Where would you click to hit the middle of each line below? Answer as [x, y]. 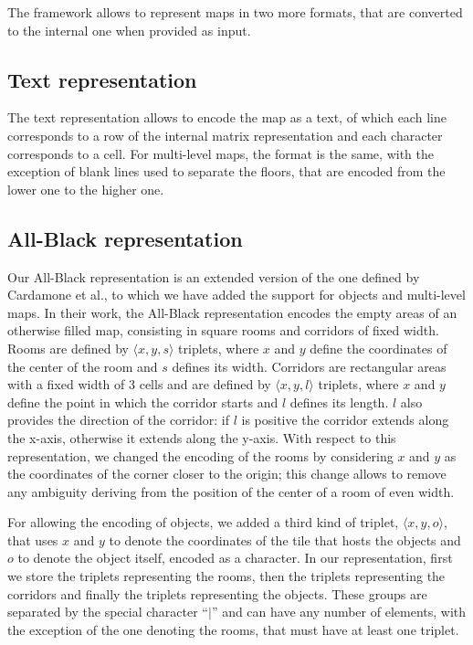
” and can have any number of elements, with [339, 612]
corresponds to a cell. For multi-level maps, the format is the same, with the [221, 153]
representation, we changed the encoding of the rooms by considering [200, 455]
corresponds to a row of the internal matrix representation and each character [225, 135]
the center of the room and [83, 366]
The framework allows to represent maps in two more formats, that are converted [235, 12]
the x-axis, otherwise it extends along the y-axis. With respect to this [202, 437]
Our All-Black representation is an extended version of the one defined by [214, 276]
